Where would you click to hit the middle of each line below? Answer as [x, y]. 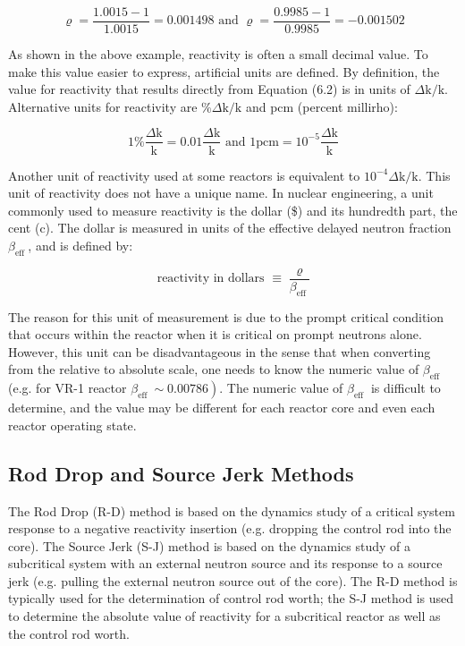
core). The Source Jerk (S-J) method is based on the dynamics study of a [209, 545]
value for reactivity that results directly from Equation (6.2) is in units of [209, 89]
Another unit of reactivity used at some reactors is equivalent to [184, 175]
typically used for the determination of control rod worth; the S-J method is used [231, 598]
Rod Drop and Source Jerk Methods [181, 473]
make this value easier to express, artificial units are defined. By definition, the [224, 71]
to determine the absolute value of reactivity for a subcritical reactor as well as [224, 616]
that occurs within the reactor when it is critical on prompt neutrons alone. [215, 334]
